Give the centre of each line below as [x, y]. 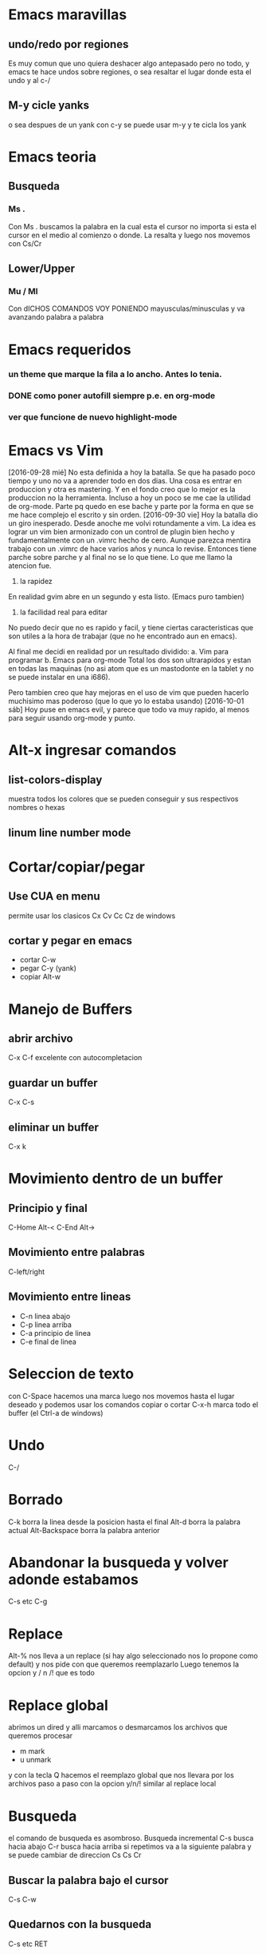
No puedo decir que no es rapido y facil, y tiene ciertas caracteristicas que [131, 628]
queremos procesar [41, 1736]
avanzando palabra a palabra [56, 317]
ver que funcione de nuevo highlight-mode [93, 417]
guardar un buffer [53, 1083]
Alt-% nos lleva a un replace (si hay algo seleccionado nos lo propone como [133, 1656]
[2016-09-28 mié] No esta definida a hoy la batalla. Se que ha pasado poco [132, 472]
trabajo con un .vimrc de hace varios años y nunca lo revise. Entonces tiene [133, 549]
